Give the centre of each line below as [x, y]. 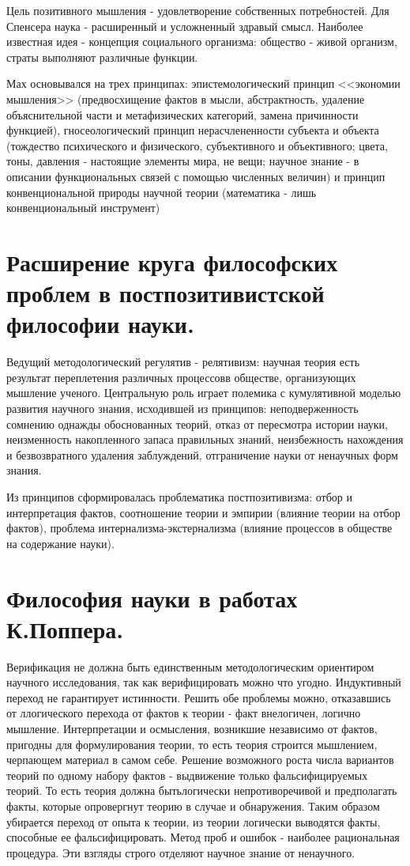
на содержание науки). [60, 543]
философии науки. [100, 324]
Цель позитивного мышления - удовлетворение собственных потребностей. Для [198, 10]
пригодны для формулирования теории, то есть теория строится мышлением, [192, 744]
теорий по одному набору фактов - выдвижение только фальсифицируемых [187, 775]
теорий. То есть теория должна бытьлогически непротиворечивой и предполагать [202, 790]
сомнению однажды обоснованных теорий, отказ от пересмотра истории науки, [197, 424]
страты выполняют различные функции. [102, 57]
